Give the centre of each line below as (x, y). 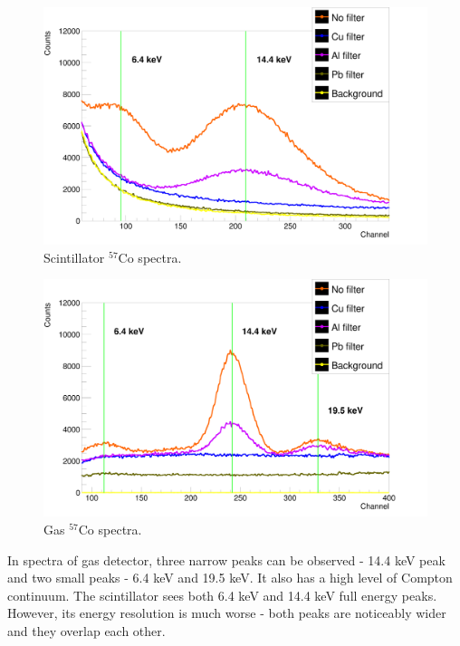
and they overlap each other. (86, 630)
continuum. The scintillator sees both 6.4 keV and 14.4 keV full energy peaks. (222, 595)
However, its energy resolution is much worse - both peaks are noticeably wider (227, 613)
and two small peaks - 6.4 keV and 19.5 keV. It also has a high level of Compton (230, 578)
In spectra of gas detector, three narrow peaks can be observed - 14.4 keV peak (226, 559)
